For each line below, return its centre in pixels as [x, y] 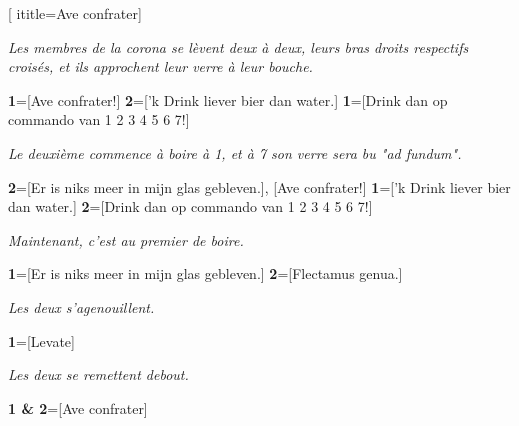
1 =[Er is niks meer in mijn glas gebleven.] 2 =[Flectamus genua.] [205, 273]
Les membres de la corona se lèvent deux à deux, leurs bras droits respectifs [238, 46]
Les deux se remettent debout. [98, 374]
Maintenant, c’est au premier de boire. [126, 239]
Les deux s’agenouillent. [81, 306]
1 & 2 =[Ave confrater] [78, 407]
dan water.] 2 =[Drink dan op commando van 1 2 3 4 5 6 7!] [190, 206]
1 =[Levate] [41, 340]
